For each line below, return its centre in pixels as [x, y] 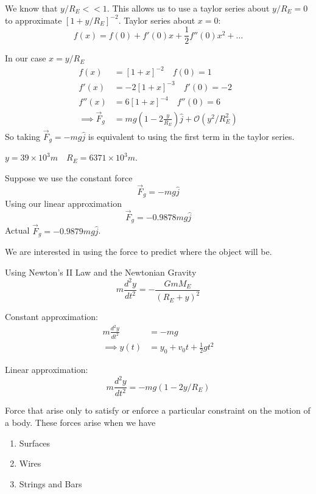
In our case [26, 58]
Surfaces [35, 443]
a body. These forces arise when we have [80, 423]
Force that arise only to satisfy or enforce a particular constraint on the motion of [158, 410]
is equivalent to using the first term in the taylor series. [191, 136]
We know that [31, 8]
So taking [23, 136]
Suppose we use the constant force [69, 177]
